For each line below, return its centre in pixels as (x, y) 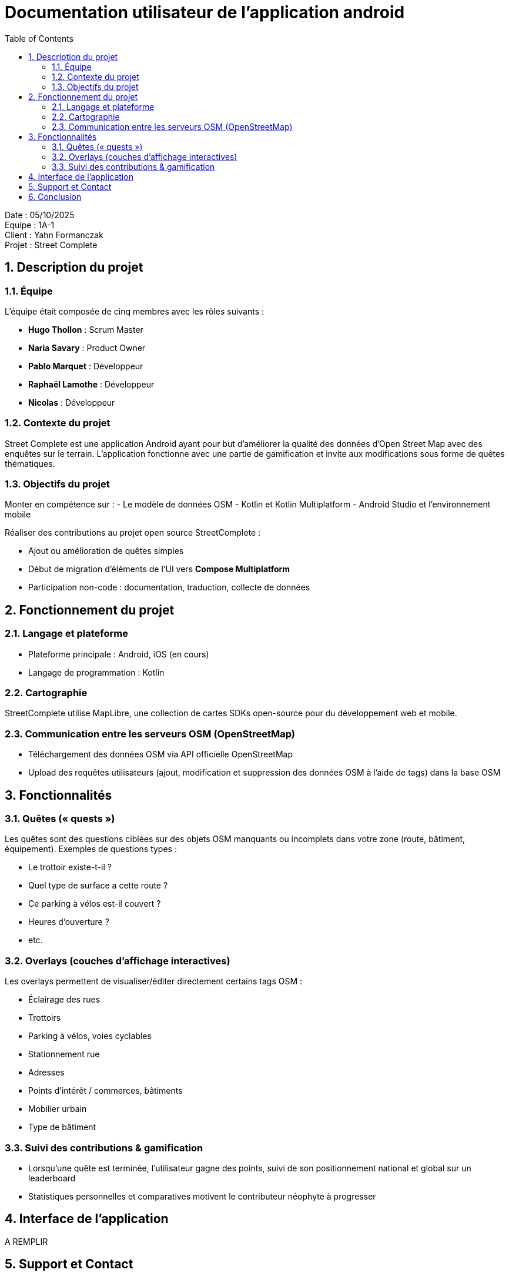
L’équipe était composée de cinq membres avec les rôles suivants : (135, 311)
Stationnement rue (64, 1054)
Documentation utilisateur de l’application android (205, 12)
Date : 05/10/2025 (40, 215)
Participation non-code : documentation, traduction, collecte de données (169, 587)
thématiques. (30, 463)
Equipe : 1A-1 (30, 225)
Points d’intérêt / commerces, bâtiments (106, 1091)
